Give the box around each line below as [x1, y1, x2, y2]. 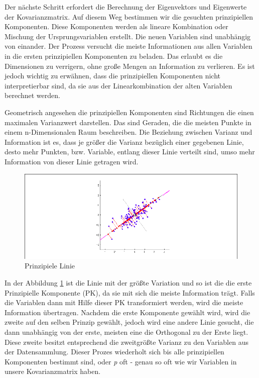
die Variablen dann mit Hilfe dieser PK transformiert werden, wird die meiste [5, 297, 243, 308]
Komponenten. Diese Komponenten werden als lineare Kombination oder [5, 21, 228, 32]
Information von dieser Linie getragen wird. [5, 156, 139, 166]
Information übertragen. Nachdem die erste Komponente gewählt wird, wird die [5, 307, 250, 317]
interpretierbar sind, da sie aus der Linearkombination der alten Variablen [5, 80, 232, 90]
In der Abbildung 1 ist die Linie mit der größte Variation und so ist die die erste [5, 277, 252, 288]
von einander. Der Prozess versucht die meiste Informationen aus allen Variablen [5, 41, 252, 51]
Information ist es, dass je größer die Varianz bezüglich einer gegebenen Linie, [5, 136, 244, 147]
